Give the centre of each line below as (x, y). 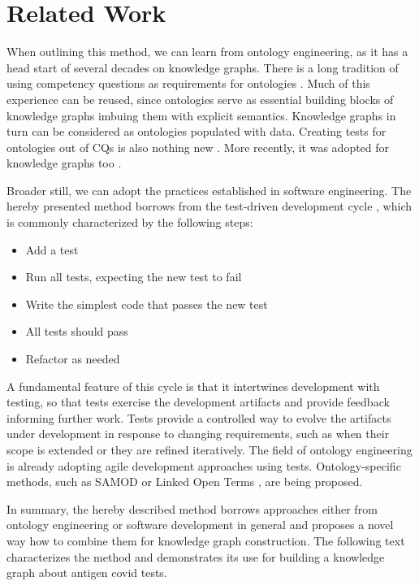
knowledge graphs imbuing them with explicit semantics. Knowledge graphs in (201, 115)
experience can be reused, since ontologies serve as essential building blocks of (200, 99)
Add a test (52, 249)
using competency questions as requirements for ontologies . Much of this (188, 83)
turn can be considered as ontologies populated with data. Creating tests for (197, 131)
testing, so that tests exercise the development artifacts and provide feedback (198, 402)
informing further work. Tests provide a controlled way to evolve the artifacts (199, 417)
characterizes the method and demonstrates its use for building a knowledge (196, 556)
